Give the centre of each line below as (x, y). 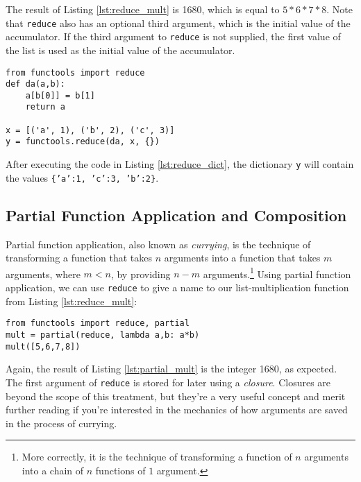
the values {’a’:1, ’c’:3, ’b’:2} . (82, 177)
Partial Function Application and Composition (176, 215)
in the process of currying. (61, 423)
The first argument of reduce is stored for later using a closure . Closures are (168, 382)
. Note (339, 9)
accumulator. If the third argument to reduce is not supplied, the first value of (173, 36)
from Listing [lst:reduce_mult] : (72, 301)
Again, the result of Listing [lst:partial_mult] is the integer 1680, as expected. (171, 369)
